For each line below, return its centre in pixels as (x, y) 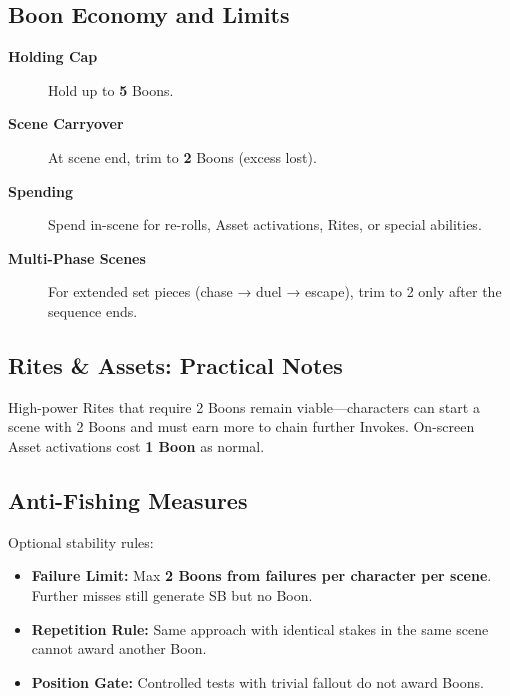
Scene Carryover (66, 123)
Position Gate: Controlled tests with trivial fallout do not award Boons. (257, 681)
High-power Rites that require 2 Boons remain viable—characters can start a (244, 406)
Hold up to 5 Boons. (111, 89)
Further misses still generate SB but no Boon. (172, 594)
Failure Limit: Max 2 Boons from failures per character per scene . (261, 575)
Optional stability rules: (81, 541)
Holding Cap (53, 56)
